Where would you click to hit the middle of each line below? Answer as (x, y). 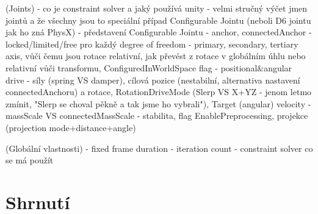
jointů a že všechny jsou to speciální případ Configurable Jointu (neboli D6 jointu (158, 20)
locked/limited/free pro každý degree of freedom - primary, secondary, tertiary (152, 44)
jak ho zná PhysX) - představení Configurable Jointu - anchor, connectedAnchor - (159, 32)
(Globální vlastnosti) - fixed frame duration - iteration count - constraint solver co (159, 148)
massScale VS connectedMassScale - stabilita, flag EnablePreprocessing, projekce (157, 116)
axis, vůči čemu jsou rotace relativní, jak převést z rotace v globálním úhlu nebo (156, 56)
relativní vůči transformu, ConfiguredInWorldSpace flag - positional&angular (149, 67)
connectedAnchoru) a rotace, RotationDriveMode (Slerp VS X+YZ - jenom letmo (159, 92)
